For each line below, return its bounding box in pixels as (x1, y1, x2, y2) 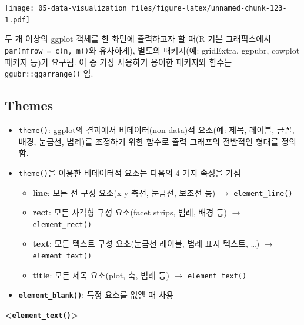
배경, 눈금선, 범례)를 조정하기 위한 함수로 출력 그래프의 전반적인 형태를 (18, 135, 279, 147)
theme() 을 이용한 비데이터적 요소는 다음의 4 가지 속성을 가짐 (18, 166, 241, 178)
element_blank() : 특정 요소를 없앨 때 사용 (18, 288, 174, 301)
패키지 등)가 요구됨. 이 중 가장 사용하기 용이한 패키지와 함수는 (5, 55, 232, 68)
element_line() (233, 189, 293, 198)
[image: (5, 4, 35, 12)
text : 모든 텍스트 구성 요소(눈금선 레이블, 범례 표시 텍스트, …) (32, 237, 260, 250)
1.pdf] (5, 15, 30, 24)
